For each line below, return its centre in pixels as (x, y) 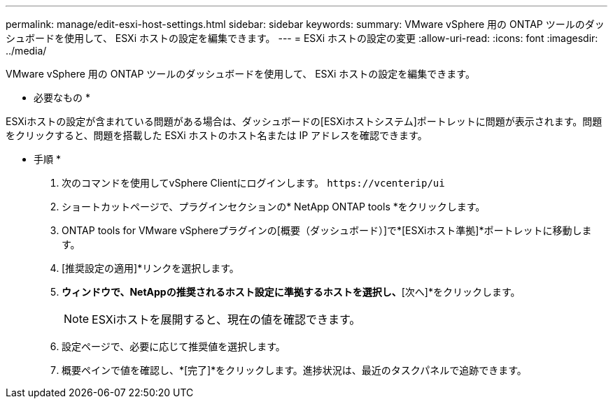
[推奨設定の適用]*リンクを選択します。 (150, 268)
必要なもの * (62, 98)
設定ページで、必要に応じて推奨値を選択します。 (174, 346)
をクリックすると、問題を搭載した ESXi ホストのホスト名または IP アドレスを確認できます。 (217, 135)
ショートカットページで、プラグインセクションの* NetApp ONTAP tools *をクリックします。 (274, 207)
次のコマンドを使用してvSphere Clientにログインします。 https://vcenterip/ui (253, 183)
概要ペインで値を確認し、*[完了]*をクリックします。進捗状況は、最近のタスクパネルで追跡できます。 (294, 370)
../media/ (26, 51)
